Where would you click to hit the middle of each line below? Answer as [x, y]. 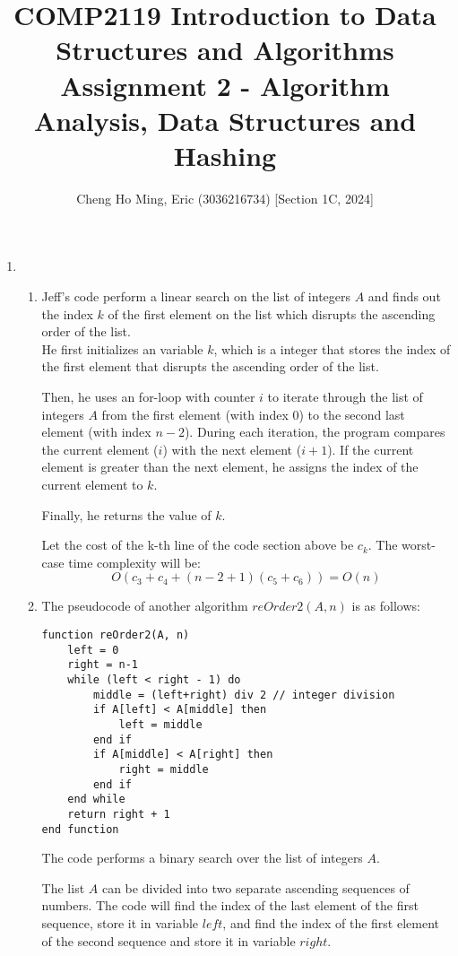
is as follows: [386, 606]
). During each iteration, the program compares [315, 432]
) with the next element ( [232, 449]
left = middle [160, 724]
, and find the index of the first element [331, 922]
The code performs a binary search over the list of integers [202, 858]
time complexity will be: [134, 562]
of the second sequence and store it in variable [169, 940]
